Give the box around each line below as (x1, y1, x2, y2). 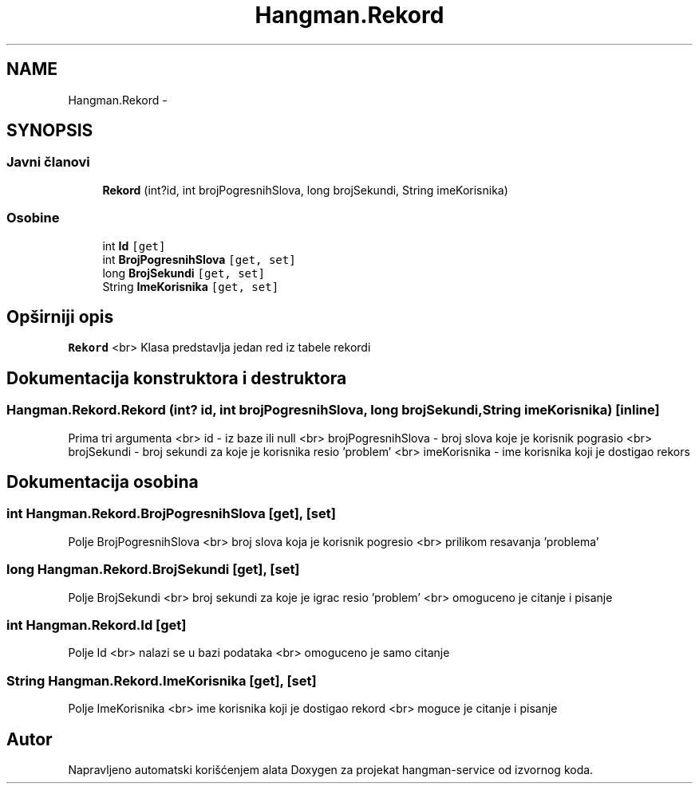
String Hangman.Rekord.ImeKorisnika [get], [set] (6, 672, 317, 689)
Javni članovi (6, 154, 90, 171)
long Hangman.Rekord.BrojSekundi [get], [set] (6, 561, 300, 578)
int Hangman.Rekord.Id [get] (6, 616, 187, 633)
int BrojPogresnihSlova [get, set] (102, 252, 296, 266)
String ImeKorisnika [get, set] (102, 279, 279, 293)
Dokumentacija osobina (6, 472, 199, 493)
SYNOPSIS (6, 120, 93, 141)
